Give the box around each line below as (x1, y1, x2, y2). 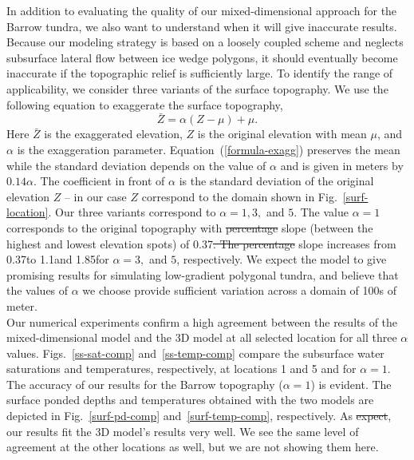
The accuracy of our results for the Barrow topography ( (6, 375, 283, 392)
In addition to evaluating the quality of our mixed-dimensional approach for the (6, 2, 397, 18)
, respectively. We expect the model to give (176, 251, 387, 268)
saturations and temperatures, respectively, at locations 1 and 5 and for (6, 360, 357, 377)
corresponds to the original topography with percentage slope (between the (6, 219, 373, 236)
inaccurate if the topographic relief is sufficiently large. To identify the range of (6, 65, 393, 81)
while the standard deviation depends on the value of (6, 157, 266, 173)
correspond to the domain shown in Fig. (141, 188, 337, 204)
